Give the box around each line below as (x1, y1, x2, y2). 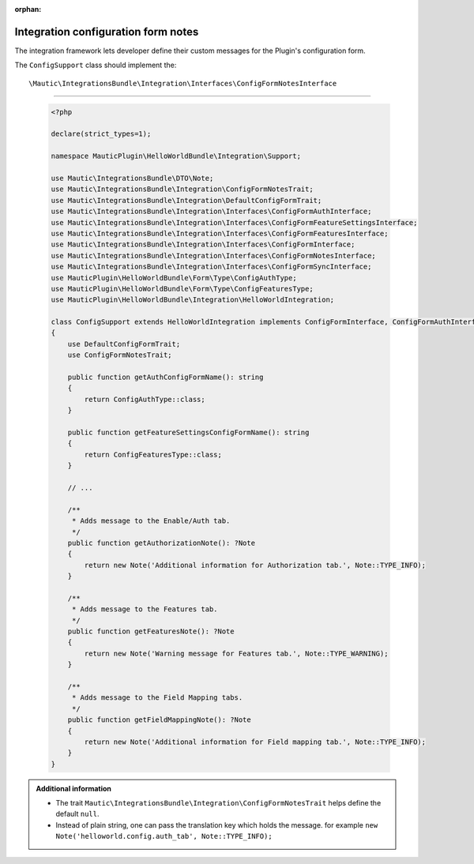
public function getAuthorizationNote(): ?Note (67, 538, 256, 547)
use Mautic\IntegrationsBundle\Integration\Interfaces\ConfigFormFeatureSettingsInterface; (51, 218, 418, 227)
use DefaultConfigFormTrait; (67, 340, 181, 348)
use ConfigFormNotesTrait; (67, 351, 173, 359)
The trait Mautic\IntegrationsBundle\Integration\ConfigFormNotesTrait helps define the (55, 798, 382, 808)
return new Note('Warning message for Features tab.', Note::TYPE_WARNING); (84, 648, 389, 658)
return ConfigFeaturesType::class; (84, 450, 223, 459)
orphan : (14, 5, 42, 13)
